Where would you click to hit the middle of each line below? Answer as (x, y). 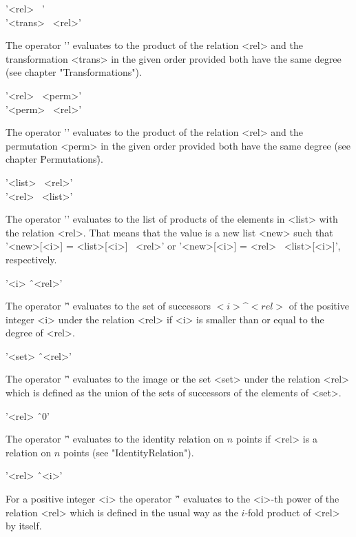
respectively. (31, 259)
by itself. (24, 526)
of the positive (319, 306)
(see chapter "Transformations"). (74, 72)
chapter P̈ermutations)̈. (54, 159)
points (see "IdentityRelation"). (128, 452)
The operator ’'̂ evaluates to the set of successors (108, 306)
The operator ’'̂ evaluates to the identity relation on (115, 439)
